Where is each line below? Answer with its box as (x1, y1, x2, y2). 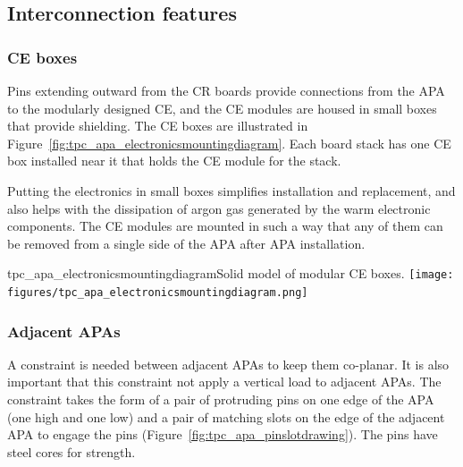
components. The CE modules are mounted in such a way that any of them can (7, 217, 443, 235)
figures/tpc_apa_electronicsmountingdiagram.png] (7, 286, 308, 299)
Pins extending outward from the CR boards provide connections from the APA (7, 81, 445, 99)
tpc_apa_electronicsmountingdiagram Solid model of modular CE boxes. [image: (7, 264, 454, 283)
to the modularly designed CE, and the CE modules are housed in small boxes (7, 98, 437, 117)
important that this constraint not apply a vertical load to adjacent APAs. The (7, 372, 442, 391)
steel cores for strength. (7, 442, 136, 461)
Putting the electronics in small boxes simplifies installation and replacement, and (7, 181, 456, 200)
